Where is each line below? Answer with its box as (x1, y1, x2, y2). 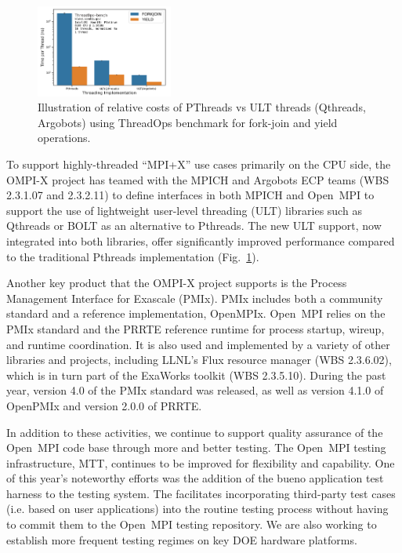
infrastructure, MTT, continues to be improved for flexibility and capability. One (6, 454, 395, 471)
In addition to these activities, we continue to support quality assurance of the (6, 424, 383, 440)
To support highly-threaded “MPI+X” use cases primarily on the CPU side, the (6, 156, 391, 173)
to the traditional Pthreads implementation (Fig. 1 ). (6, 248, 259, 264)
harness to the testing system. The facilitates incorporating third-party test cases (6, 485, 396, 501)
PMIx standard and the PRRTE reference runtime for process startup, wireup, (6, 320, 385, 337)
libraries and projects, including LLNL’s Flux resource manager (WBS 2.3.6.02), (6, 351, 392, 368)
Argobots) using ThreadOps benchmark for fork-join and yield (38, 114, 338, 130)
